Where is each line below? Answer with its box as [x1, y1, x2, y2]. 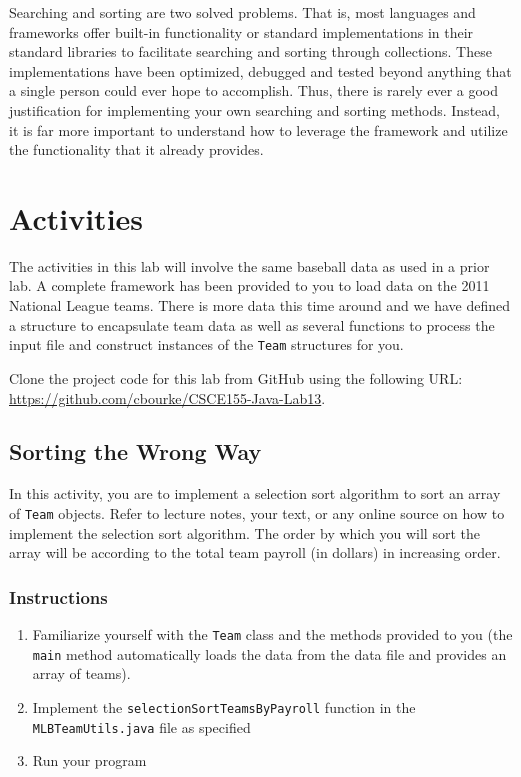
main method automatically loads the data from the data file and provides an [32, 643, 507, 664]
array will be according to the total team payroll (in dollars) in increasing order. [9, 542, 501, 563]
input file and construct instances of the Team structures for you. [9, 334, 404, 355]
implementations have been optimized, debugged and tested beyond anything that [9, 60, 512, 81]
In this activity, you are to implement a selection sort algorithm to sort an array [9, 483, 501, 504]
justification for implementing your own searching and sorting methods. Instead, [9, 99, 500, 120]
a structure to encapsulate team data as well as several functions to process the [9, 314, 495, 335]
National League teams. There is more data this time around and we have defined [9, 295, 511, 316]
